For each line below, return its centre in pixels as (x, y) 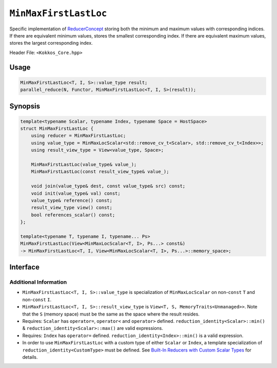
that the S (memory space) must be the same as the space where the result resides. (111, 314)
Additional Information (38, 282)
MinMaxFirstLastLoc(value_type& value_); (84, 165)
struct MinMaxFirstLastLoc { (57, 129)
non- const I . (37, 299)
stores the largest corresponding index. (51, 43)
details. (30, 357)
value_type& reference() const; (72, 200)
